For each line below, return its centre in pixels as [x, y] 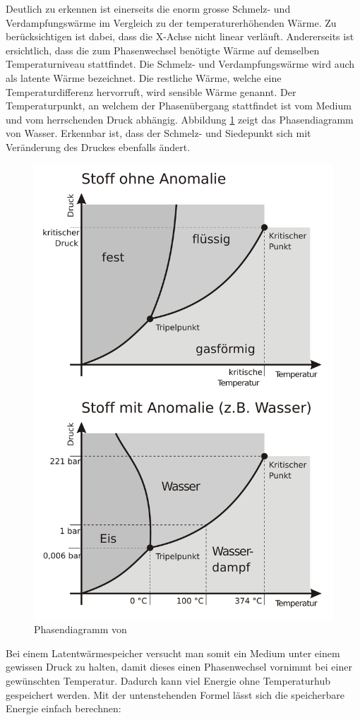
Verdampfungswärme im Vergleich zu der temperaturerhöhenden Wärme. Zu [171, 22]
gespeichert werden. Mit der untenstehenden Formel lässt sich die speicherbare [175, 694]
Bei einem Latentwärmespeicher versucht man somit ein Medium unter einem [173, 653]
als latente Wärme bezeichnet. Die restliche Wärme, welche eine [144, 77]
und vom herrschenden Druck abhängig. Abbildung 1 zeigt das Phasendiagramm [180, 119]
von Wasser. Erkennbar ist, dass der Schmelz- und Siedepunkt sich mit [158, 133]
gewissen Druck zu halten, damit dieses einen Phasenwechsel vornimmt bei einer [179, 667]
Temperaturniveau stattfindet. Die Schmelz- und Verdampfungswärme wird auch [180, 64]
